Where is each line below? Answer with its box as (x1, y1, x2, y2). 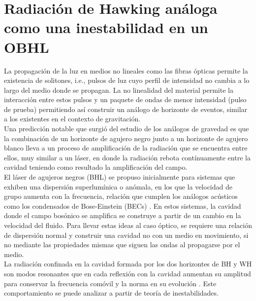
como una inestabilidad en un (4, 17, 208, 38)
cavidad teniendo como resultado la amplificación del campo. (4, 162, 188, 172)
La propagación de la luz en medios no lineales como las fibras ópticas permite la (4, 65, 248, 75)
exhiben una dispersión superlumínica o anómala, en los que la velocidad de (4, 181, 232, 191)
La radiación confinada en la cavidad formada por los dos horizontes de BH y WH (4, 259, 252, 269)
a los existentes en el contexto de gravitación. (4, 113, 141, 124)
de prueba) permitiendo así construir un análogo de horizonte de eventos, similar (4, 104, 248, 114)
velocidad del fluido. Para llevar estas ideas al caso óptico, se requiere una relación (4, 220, 252, 230)
